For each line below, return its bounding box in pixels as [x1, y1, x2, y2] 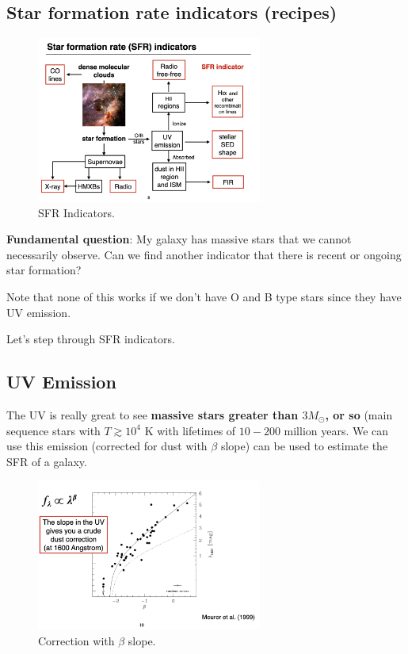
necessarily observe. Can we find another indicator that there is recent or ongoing [6, 246, 402, 262]
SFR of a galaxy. [6, 453, 87, 469]
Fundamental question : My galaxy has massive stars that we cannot [6, 231, 352, 247]
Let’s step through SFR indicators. [6, 331, 175, 347]
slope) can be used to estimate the [220, 438, 388, 454]
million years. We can [284, 422, 389, 438]
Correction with [38, 632, 115, 648]
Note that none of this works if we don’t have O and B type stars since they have [6, 288, 402, 304]
